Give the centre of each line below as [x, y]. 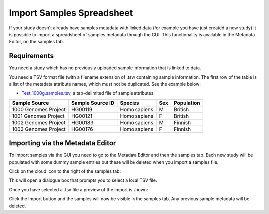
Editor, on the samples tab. [37, 42]
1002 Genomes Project [39, 122]
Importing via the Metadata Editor [63, 143]
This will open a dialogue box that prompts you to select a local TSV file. [83, 180]
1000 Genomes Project [39, 109]
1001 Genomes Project [38, 116]
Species [130, 103]
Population [187, 103]
